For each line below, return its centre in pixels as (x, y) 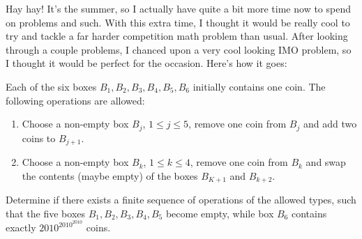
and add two (330, 124)
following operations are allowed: (75, 100)
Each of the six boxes (51, 86)
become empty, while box (220, 213)
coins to (39, 138)
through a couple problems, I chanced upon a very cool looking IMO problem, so (179, 49)
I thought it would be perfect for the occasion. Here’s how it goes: (146, 63)
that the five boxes (46, 213)
